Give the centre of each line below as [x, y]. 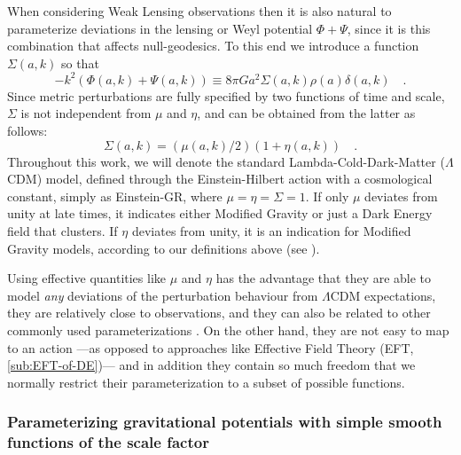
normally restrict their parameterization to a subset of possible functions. [206, 382]
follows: [27, 131]
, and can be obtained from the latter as [306, 113]
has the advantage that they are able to [324, 278]
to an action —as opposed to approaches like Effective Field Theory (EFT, [211, 347]
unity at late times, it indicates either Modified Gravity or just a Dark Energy [220, 213]
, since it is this [389, 28]
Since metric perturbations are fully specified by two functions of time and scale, [226, 95]
